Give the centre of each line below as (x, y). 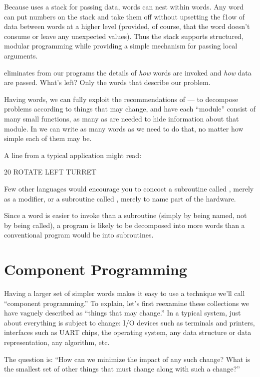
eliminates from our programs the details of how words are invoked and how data (128, 72)
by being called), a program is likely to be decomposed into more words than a (125, 225)
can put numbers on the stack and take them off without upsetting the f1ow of (125, 16)
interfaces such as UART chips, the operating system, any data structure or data (128, 332)
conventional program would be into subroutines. (79, 235)
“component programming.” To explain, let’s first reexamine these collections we (127, 303)
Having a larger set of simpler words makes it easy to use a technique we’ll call (125, 293)
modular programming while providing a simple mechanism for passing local (121, 46)
